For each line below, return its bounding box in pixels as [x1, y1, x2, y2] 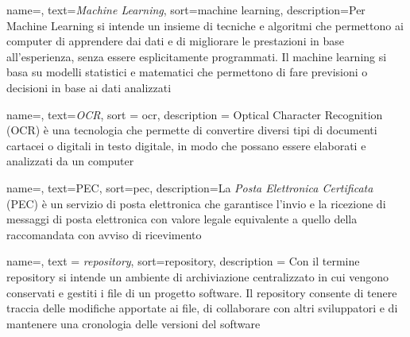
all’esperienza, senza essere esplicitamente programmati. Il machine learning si [6, 48, 387, 64]
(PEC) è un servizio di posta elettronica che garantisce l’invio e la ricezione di [6, 195, 386, 211]
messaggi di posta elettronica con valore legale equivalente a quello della [6, 211, 358, 227]
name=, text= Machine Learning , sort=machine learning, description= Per [6, 2, 366, 17]
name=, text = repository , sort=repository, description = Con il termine [6, 253, 360, 269]
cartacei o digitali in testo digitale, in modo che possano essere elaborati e [6, 137, 366, 153]
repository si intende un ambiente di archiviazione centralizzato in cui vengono [6, 268, 389, 285]
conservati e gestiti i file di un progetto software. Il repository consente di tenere [6, 284, 397, 300]
